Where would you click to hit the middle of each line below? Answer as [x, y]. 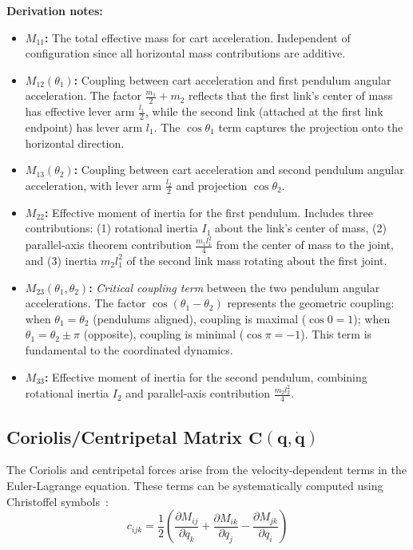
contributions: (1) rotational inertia [111, 228]
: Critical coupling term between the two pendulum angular [234, 287]
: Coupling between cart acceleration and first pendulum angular [232, 79]
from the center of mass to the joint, [305, 245]
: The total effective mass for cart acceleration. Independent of [197, 37]
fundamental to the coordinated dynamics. [129, 349]
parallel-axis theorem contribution [108, 245]
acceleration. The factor [83, 95]
